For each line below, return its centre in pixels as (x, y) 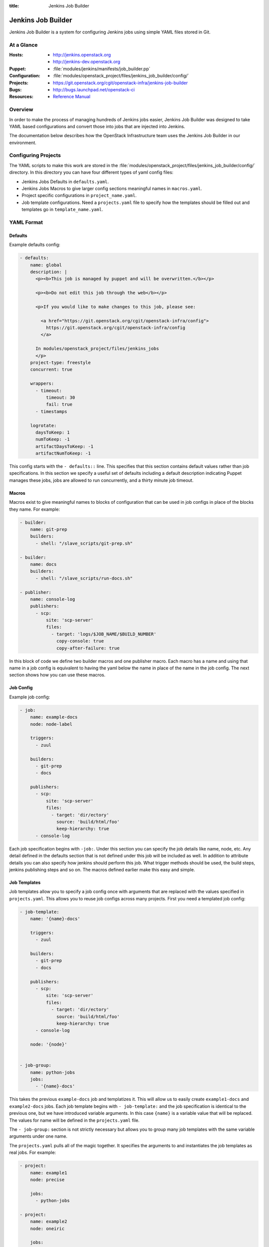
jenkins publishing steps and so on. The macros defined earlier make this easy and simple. (102, 869)
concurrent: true (51, 370)
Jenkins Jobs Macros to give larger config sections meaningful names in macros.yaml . (112, 189)
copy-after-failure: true (88, 648)
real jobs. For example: (33, 1153)
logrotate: (43, 425)
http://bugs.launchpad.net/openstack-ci (94, 90)
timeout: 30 (60, 397)
